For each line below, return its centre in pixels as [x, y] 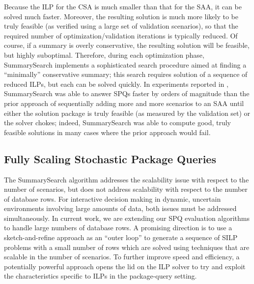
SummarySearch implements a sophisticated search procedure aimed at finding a [125, 64]
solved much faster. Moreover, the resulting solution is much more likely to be [121, 16]
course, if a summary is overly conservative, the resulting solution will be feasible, [127, 45]
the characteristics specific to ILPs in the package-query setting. [100, 276]
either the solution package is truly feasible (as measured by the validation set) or [127, 113]
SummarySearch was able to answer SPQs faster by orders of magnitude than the [127, 93]
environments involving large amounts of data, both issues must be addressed [120, 208]
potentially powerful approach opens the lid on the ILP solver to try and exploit [125, 266]
